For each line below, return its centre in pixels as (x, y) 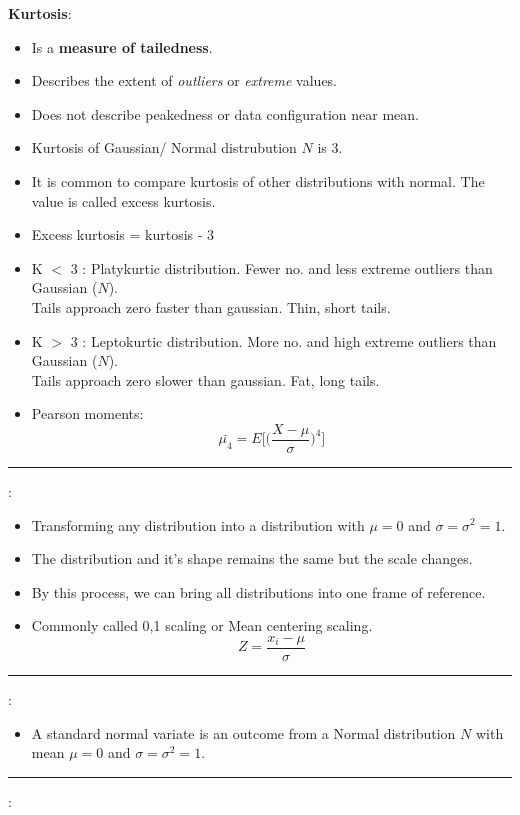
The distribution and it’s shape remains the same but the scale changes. (252, 558)
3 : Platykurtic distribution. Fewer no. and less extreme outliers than (281, 267)
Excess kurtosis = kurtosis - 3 (123, 234)
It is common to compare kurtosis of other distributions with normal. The (258, 180)
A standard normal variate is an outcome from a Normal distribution (243, 732)
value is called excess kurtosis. (123, 200)
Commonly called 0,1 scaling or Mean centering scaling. (202, 625)
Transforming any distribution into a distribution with (198, 524)
